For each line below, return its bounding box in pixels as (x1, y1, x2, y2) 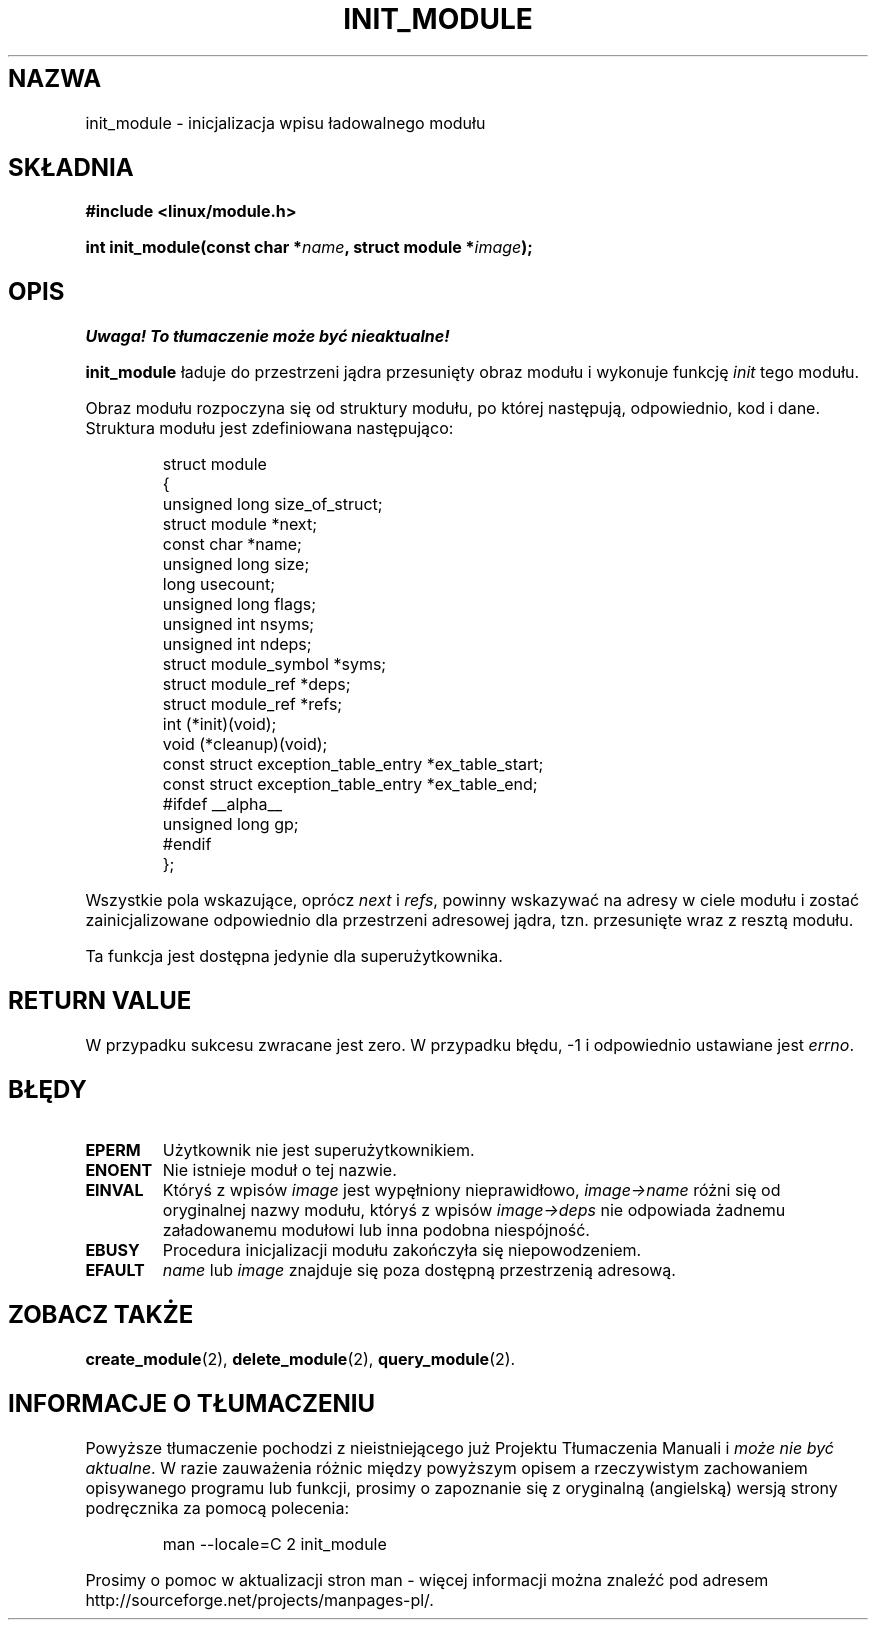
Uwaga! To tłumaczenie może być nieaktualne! (85, 326, 450, 347)
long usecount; (162, 574, 275, 595)
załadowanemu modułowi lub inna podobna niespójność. (162, 1219, 590, 1240)
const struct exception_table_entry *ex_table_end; (162, 774, 538, 795)
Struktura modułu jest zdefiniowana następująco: (85, 418, 454, 439)
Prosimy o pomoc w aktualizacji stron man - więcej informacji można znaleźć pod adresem (85, 1569, 769, 1590)
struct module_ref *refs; (162, 694, 343, 715)
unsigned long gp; (162, 814, 299, 835)
